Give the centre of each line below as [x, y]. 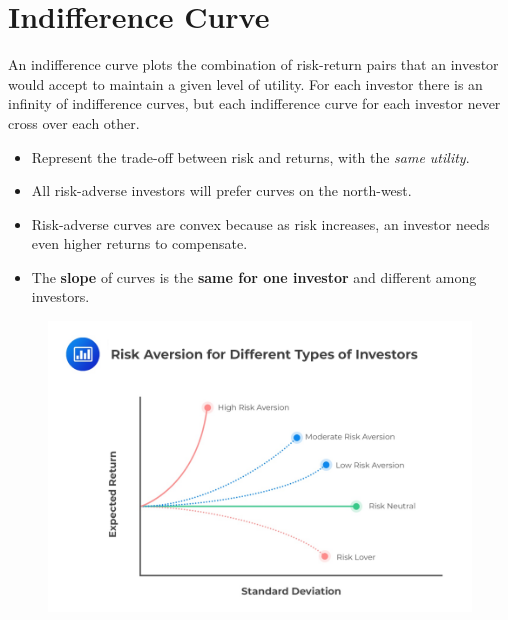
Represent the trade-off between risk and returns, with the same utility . [250, 156]
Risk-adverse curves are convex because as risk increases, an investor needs [260, 223]
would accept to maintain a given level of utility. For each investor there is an [245, 83]
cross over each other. [74, 122]
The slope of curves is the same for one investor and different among [254, 276]
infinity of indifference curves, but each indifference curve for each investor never [254, 103]
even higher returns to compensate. [139, 243]
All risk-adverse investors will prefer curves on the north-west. [221, 190]
